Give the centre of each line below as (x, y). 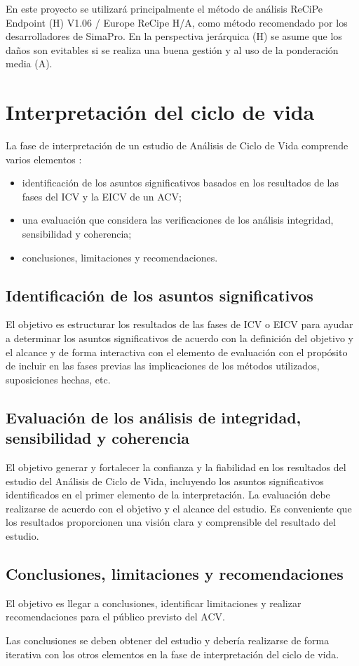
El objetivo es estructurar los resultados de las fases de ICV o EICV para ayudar (179, 324)
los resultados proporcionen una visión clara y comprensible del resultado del (171, 522)
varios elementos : (44, 159)
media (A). (29, 63)
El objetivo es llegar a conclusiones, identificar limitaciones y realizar (154, 603)
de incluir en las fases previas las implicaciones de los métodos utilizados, (163, 366)
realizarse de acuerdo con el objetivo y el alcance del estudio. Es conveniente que (179, 508)
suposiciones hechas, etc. (58, 379)
